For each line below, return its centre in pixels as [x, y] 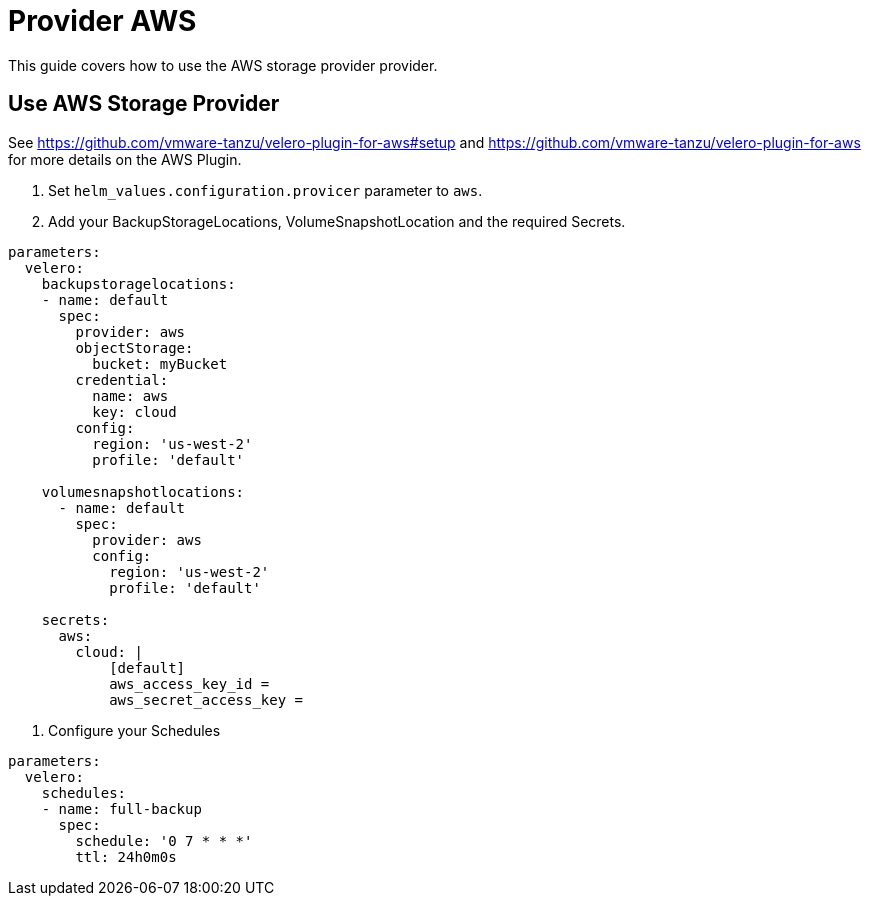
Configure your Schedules [134, 730]
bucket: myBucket [160, 363]
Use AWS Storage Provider [144, 104]
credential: [122, 379]
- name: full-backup [121, 808]
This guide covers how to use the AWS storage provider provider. [223, 65]
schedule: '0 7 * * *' [164, 840]
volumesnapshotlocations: [143, 491]
